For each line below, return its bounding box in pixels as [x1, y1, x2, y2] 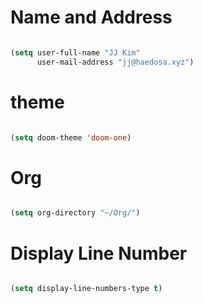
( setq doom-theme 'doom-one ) [10, 132, 132, 143]
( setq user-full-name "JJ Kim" [10, 47, 141, 58]
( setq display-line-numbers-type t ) [10, 284, 163, 294]
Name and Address [10, 6, 173, 29]
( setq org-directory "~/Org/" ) [10, 208, 141, 218]
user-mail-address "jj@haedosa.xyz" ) [36, 57, 195, 67]
